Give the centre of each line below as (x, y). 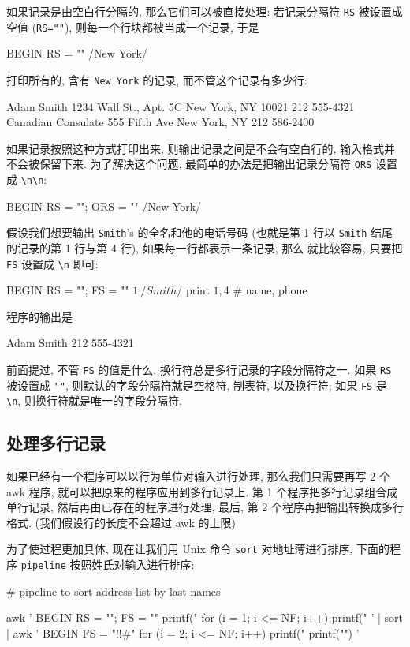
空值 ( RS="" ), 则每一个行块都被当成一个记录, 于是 (133, 26)
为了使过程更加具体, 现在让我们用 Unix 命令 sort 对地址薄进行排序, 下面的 (198, 549)
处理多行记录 (56, 443)
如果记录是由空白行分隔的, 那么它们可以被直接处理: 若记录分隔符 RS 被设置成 (205, 11)
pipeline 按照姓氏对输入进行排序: (108, 565)
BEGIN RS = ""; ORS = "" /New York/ (104, 206)
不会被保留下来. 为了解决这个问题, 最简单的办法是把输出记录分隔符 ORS (189, 164)
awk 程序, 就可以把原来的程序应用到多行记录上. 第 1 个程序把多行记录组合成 (202, 491)
